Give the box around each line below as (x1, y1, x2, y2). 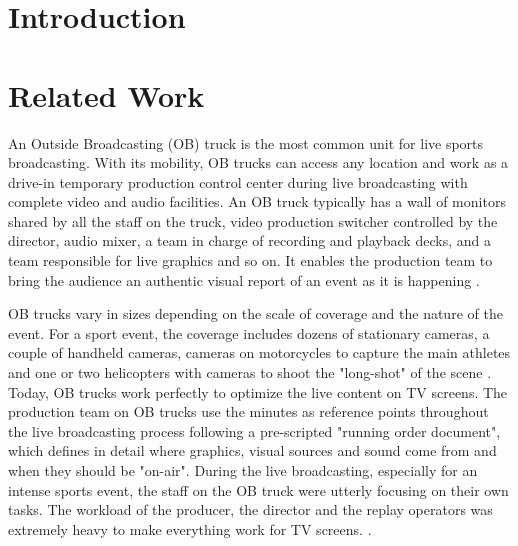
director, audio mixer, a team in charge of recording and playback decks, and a (8, 230, 491, 251)
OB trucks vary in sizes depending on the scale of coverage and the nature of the (8, 303, 503, 324)
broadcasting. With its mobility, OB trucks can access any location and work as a (8, 152, 509, 173)
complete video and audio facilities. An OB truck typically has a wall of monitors (8, 191, 506, 212)
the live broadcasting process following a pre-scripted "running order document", (8, 420, 501, 441)
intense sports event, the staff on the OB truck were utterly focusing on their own (8, 479, 509, 500)
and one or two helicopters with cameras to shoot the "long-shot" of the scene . (8, 362, 492, 383)
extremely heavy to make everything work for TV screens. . (8, 518, 372, 539)
